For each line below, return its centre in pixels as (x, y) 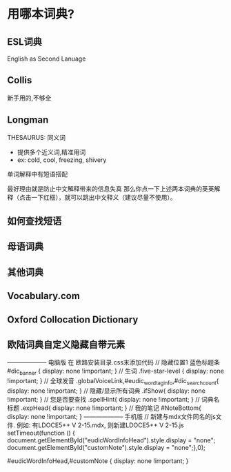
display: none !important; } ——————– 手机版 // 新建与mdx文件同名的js (111, 416)
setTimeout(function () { (41, 433)
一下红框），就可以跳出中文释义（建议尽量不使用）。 (103, 197)
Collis (20, 80)
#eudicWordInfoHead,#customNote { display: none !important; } (98, 461)
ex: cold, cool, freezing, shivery (62, 160)
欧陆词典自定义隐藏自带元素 (66, 344)
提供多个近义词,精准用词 (51, 152)
